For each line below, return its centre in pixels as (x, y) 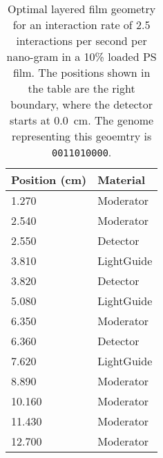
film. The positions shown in (81, 72)
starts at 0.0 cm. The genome (82, 120)
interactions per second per (81, 40)
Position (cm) (49, 180)
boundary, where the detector (82, 104)
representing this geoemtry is (82, 136)
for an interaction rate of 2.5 (81, 25)
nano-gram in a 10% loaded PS (81, 56)
